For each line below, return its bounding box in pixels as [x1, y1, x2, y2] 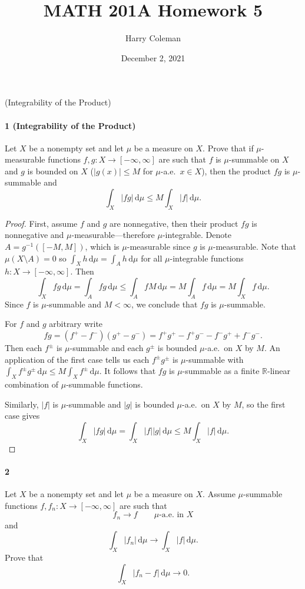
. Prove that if [203, 141, 254, 154]
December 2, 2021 [121, 51, 185, 64]
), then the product [201, 164, 271, 177]
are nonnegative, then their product [110, 217, 238, 229]
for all [141, 252, 163, 264]
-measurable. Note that [213, 240, 297, 253]
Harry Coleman [125, 32, 181, 44]
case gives [5, 409, 40, 422]
